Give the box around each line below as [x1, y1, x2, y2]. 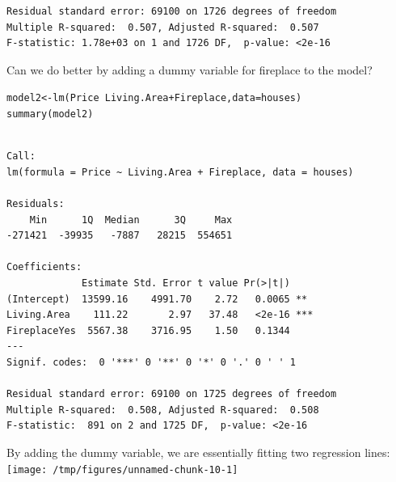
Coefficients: [6, 261, 82, 273]
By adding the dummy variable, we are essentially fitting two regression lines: [6, 443, 390, 460]
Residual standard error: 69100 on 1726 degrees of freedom [6, 6, 337, 17]
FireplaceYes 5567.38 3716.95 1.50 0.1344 [6, 324, 290, 336]
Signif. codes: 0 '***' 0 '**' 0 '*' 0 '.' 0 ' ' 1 [6, 357, 296, 368]
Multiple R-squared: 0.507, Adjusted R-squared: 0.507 [6, 21, 319, 33]
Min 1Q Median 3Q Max [29, 214, 233, 226]
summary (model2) [6, 108, 94, 120]
